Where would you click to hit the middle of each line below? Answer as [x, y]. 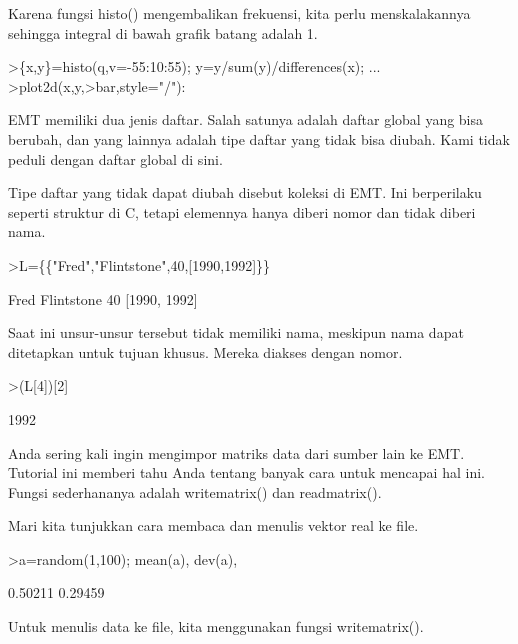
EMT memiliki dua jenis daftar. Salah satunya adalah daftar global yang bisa [246, 119]
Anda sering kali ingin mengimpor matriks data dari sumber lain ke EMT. [236, 452]
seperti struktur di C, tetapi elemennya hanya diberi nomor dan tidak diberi [242, 211]
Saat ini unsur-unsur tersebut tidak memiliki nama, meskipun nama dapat [236, 332]
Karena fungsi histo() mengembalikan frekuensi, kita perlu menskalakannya [239, 13]
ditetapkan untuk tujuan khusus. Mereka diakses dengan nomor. [205, 351]
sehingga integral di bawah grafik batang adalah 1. [163, 32]
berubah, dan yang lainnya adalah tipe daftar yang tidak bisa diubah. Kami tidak [259, 138]
